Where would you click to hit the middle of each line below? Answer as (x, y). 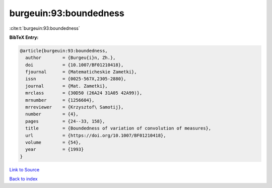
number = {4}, (52, 114)
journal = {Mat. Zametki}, (66, 86)
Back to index (23, 179)
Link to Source (24, 169)
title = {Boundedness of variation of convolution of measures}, (118, 128)
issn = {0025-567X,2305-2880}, (76, 79)
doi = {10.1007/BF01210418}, (75, 65)
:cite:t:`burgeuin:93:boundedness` (45, 28)
